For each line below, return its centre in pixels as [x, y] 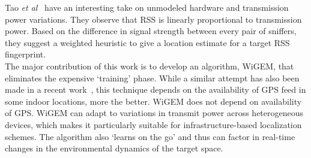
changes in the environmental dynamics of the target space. [114, 148]
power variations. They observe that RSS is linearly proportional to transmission [153, 19]
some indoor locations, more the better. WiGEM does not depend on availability [153, 101]
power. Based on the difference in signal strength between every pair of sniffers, [151, 31]
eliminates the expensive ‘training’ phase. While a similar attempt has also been [152, 78]
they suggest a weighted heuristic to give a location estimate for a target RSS [147, 42]
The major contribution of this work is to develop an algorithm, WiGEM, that [149, 66]
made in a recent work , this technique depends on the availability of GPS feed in [155, 89]
